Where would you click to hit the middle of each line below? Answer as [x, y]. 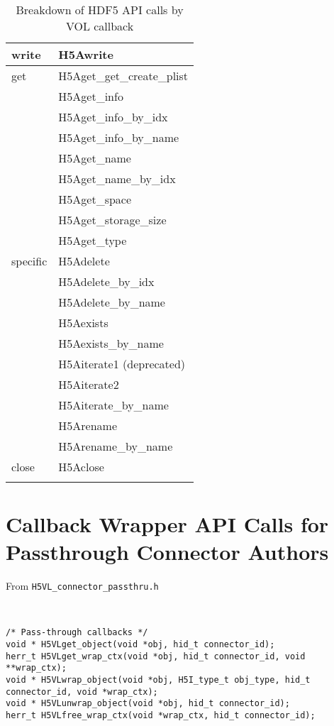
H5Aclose [81, 467]
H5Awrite [86, 54]
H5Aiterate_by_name [113, 405]
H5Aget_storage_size [112, 220]
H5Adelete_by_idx [106, 281]
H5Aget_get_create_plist [123, 76]
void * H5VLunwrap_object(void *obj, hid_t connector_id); [148, 704]
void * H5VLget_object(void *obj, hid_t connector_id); [140, 644]
